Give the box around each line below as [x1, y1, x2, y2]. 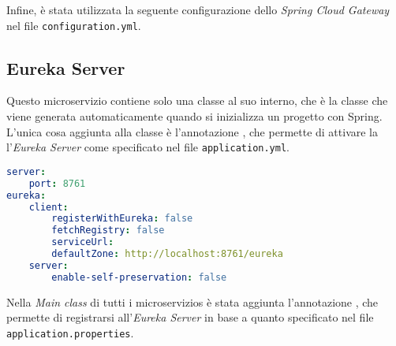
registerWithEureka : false [51, 213, 193, 225]
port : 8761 [28, 177, 86, 189]
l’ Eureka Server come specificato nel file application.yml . [6, 139, 290, 155]
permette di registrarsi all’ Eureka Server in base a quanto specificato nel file [6, 309, 374, 326]
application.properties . [6, 324, 134, 340]
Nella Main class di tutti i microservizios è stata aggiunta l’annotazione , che [6, 293, 379, 310]
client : [28, 201, 69, 213]
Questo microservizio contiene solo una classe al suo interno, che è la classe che [6, 92, 388, 109]
